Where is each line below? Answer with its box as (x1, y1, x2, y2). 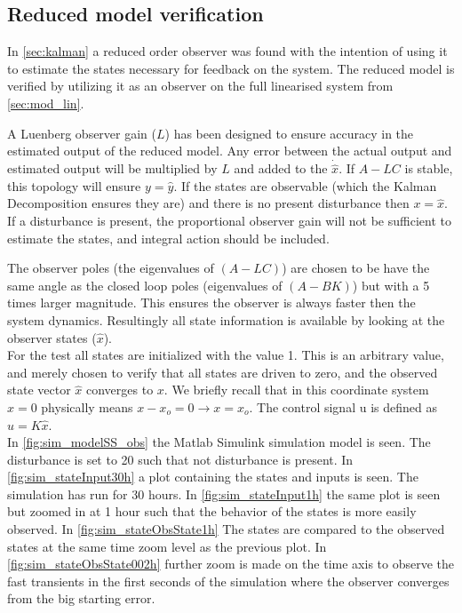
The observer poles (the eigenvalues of (7, 259, 214, 277)
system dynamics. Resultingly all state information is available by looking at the (7, 310, 445, 329)
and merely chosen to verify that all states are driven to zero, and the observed (7, 362, 438, 381)
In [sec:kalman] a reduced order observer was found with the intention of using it (7, 42, 448, 60)
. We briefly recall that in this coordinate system (163, 380, 429, 399)
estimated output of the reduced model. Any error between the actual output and (7, 141, 452, 160)
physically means (41, 397, 133, 416)
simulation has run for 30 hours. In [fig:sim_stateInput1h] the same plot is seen (7, 484, 441, 503)
